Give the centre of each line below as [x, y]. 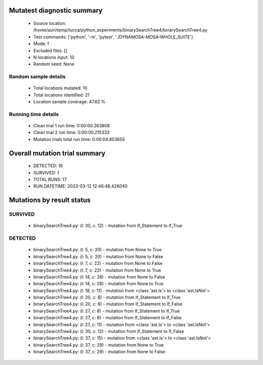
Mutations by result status [50, 200]
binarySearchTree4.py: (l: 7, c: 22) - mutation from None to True [97, 270]
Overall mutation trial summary [57, 153]
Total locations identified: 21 [61, 95]
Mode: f [41, 44]
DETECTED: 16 [48, 166]
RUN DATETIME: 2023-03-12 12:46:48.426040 [80, 186]
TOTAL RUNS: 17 [50, 179]
